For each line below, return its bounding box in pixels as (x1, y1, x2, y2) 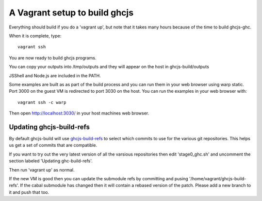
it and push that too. (9, 189, 49, 195)
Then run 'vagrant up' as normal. (9, 167, 75, 172)
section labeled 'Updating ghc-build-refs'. (9, 158, 93, 164)
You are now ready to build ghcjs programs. (9, 55, 97, 60)
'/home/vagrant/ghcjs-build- (189, 175, 246, 181)
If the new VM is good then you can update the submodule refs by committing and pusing (9, 175, 189, 181)
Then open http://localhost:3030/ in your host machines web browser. (9, 110, 149, 116)
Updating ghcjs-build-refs (9, 123, 90, 131)
